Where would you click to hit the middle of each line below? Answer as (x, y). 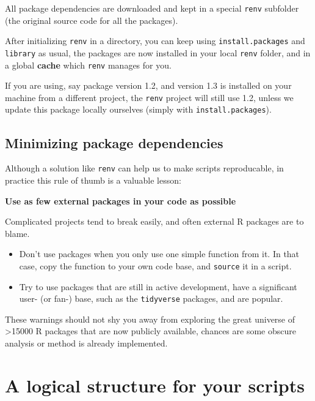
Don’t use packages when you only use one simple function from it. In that (159, 254)
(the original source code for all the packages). (92, 20)
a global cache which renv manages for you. (88, 65)
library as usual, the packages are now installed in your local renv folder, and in (158, 52)
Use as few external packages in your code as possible (121, 200)
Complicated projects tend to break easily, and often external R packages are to (154, 221)
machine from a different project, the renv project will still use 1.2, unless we (149, 97)
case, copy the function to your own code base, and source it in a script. (155, 265)
